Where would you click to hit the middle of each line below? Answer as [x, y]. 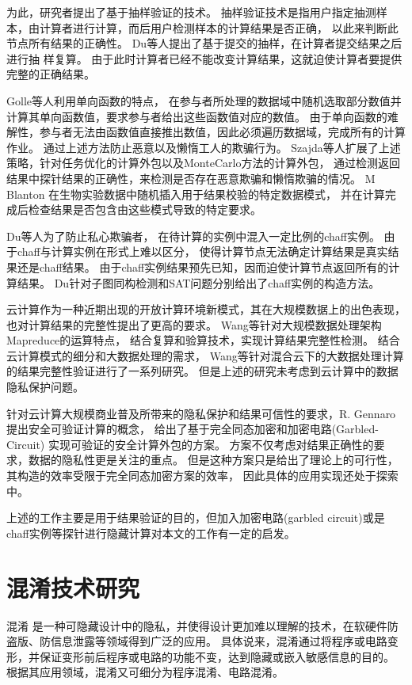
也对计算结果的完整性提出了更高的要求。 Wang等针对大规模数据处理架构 [194, 324]
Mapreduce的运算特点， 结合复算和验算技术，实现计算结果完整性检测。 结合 [203, 340]
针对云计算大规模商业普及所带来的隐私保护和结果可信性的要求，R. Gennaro [201, 413]
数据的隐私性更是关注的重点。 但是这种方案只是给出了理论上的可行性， [213, 460]
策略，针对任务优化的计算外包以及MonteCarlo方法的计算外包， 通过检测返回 [204, 163]
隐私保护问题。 [45, 387]
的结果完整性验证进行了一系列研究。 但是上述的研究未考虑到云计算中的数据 [202, 371]
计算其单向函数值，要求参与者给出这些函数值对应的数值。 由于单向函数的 [197, 116]
